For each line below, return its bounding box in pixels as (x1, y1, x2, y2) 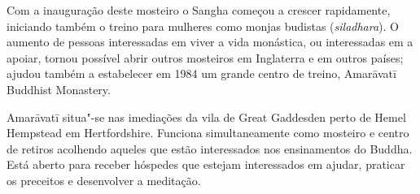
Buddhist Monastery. (7, 80, 111, 97)
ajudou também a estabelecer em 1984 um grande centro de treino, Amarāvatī (7, 65, 396, 82)
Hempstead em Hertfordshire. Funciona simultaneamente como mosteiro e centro (7, 124, 409, 141)
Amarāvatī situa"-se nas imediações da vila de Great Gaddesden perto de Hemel (7, 108, 406, 125)
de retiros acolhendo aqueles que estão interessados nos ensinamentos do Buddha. (7, 140, 413, 157)
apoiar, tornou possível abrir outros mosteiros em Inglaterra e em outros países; (7, 49, 404, 66)
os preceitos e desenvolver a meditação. (7, 171, 201, 188)
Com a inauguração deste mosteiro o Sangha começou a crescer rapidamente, (7, 2, 391, 18)
